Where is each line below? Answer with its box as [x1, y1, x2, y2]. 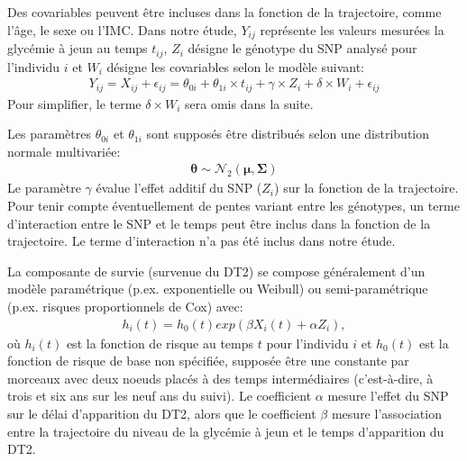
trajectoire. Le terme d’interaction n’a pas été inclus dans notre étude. [7, 231, 396, 250]
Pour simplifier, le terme [7, 94, 142, 113]
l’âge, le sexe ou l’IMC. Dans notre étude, [7, 20, 237, 39]
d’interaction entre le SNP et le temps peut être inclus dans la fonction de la [7, 213, 431, 232]
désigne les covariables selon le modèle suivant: [106, 57, 364, 76]
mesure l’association [331, 403, 442, 422]
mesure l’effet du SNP [327, 386, 449, 405]
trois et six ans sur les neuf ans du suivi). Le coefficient [7, 386, 312, 405]
